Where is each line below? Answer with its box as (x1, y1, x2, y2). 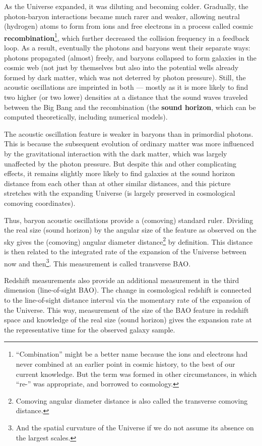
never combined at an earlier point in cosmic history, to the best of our (16, 358, 235, 369)
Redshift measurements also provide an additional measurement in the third (4, 274, 239, 285)
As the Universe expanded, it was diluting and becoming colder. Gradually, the (4, 1, 248, 11)
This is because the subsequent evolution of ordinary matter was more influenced (4, 138, 254, 149)
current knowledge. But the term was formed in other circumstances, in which (16, 368, 257, 379)
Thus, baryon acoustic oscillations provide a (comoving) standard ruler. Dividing (4, 214, 253, 225)
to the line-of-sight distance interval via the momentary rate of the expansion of (4, 295, 250, 305)
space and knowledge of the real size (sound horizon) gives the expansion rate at (4, 314, 252, 325)
